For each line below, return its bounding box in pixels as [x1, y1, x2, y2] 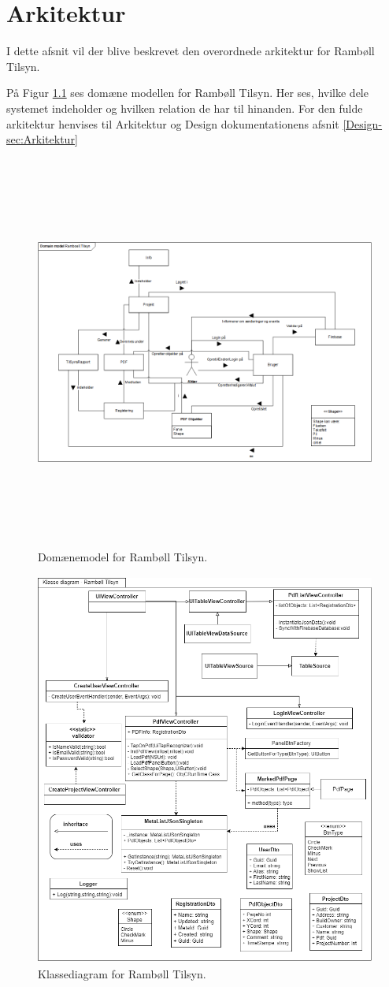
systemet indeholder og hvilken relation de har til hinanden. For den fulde [6, 99, 363, 116]
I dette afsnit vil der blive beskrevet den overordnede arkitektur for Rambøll [6, 43, 375, 59]
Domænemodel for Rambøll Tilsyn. [38, 548, 208, 564]
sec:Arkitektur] [6, 131, 78, 147]
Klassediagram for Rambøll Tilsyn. [38, 966, 206, 982]
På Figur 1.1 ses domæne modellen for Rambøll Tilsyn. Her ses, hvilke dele [6, 84, 369, 101]
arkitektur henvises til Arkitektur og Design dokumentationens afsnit [6, 115, 339, 132]
